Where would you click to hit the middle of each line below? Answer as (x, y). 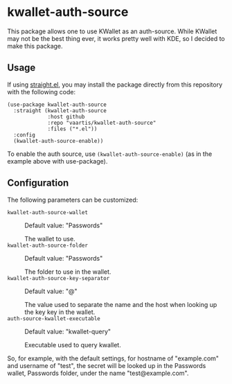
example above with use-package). (57, 161)
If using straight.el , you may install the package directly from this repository (115, 85)
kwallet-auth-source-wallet (48, 212)
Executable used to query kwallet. (73, 344)
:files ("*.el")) (72, 129)
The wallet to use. (50, 238)
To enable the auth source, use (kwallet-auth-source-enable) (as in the (110, 154)
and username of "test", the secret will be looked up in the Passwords (107, 365)
